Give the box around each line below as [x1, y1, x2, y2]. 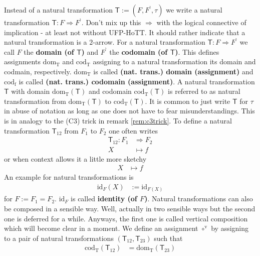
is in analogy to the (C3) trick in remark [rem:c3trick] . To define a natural [4, 115, 232, 125]
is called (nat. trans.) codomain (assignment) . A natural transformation [19, 76, 255, 86]
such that [154, 232, 183, 243]
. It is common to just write [145, 95, 230, 106]
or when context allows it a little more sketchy [4, 153, 147, 164]
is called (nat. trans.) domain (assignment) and [93, 66, 253, 76]
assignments [4, 56, 41, 67]
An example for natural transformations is [4, 172, 134, 182]
